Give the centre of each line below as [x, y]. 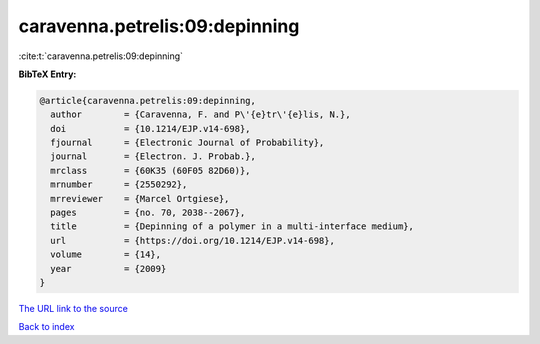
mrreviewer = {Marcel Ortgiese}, [140, 198]
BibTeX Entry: [47, 74]
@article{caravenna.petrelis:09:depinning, [148, 100]
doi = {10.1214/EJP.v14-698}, [150, 128]
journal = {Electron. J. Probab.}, [153, 156]
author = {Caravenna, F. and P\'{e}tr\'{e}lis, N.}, [200, 114]
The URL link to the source [73, 308]
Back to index [46, 327]
